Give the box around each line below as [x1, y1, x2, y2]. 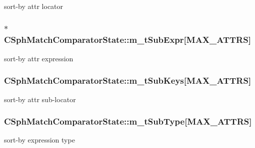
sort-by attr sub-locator [4, 94, 76, 104]
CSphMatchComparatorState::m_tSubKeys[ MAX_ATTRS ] [4, 74, 251, 87]
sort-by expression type [4, 135, 75, 145]
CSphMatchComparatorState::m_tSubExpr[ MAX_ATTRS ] [4, 33, 251, 46]
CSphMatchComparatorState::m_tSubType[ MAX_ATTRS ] [4, 115, 252, 128]
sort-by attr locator [4, 1, 63, 11]
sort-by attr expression [4, 53, 73, 63]
